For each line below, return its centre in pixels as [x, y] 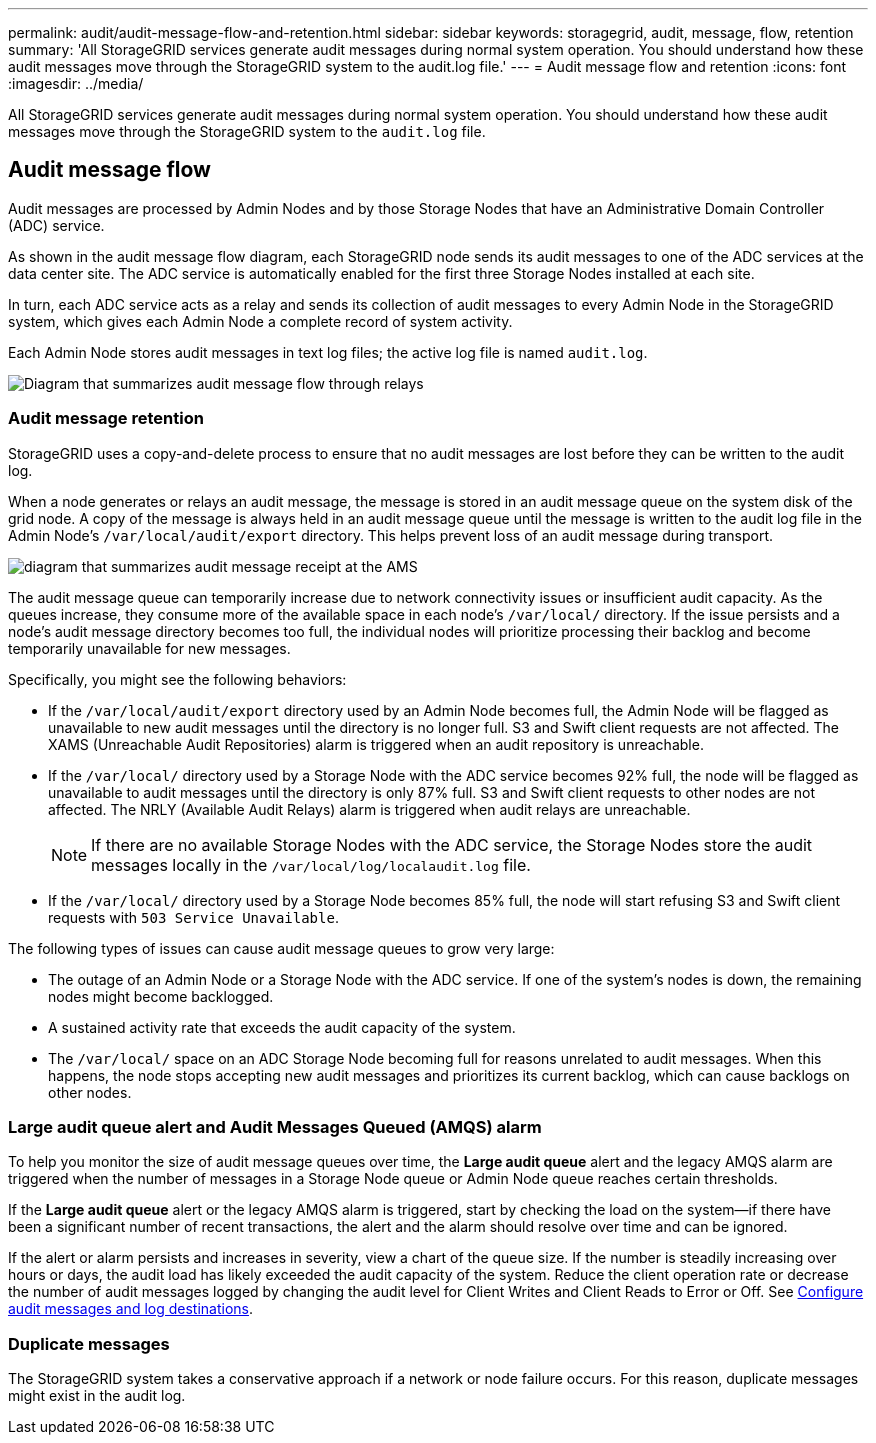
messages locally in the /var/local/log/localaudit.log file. [311, 864]
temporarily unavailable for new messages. [149, 648]
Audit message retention [106, 418]
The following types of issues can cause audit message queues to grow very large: [281, 948]
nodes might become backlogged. [161, 996]
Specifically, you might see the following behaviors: [177, 679]
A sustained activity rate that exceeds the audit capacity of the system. [282, 1027]
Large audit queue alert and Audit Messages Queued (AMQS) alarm [275, 1126]
